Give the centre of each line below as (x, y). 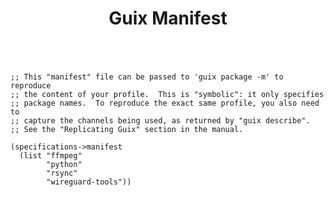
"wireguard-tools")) (89, 182)
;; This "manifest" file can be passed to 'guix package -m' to (147, 77)
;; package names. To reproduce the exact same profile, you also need (165, 103)
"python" (64, 165)
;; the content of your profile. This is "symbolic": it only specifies (167, 95)
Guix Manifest (168, 18)
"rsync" (62, 173)
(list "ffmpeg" (51, 156)
